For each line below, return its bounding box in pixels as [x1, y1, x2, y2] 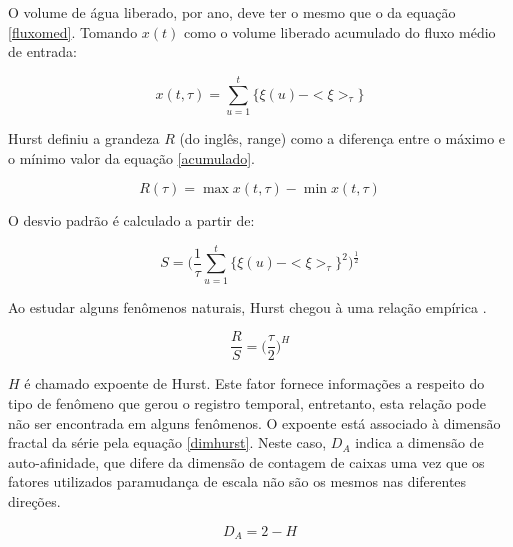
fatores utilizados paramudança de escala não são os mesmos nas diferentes [8, 471, 467, 492]
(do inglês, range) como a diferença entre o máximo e [179, 127, 506, 148]
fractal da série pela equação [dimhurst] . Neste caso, [8, 432, 327, 453]
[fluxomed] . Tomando [8, 21, 138, 42]
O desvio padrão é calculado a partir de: [8, 210, 255, 231]
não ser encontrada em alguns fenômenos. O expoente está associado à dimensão [8, 412, 501, 433]
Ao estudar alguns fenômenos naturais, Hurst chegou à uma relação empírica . [8, 296, 487, 317]
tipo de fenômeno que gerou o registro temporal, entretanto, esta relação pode [8, 393, 486, 414]
